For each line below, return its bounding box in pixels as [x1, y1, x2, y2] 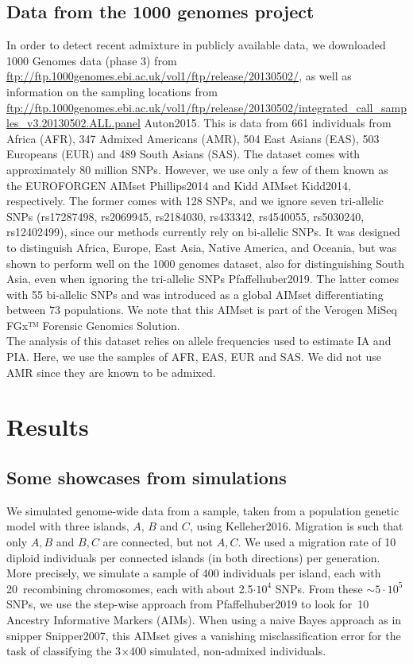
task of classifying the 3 [6, 643, 122, 659]
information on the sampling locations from [6, 83, 218, 99]
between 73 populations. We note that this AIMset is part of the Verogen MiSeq [6, 301, 397, 318]
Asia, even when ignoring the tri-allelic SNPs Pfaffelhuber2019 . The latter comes [6, 270, 399, 287]
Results [6, 410, 89, 443]
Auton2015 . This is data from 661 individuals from [144, 115, 392, 131]
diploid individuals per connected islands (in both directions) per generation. [6, 549, 380, 565]
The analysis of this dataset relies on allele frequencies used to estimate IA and [6, 332, 392, 349]
